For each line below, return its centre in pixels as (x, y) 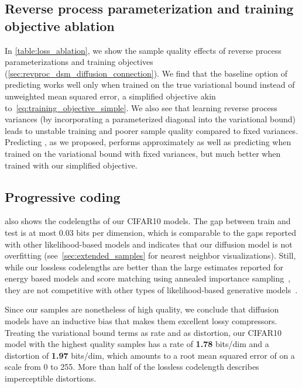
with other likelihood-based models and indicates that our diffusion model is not (149, 244)
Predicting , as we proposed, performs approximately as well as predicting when (148, 142)
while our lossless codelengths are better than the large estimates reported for (144, 267)
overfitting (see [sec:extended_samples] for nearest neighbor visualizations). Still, (150, 255)
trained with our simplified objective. (71, 165)
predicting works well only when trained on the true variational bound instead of (150, 85)
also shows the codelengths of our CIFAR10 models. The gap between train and (148, 221)
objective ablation (60, 25)
